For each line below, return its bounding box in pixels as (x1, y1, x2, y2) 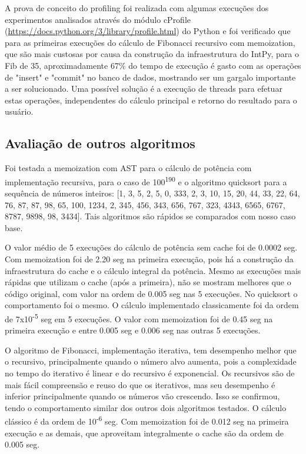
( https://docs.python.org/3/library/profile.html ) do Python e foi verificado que (5, 25, 291, 37)
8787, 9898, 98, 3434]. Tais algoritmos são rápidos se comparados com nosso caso (5, 210, 296, 222)
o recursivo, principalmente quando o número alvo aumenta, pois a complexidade (5, 355, 297, 368)
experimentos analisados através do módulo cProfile (5, 13, 191, 25)
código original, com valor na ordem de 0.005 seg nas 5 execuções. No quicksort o (5, 287, 298, 299)
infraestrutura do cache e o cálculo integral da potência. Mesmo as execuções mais (5, 264, 301, 276)
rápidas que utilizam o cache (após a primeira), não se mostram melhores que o (5, 276, 291, 288)
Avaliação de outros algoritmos (5, 134, 195, 152)
